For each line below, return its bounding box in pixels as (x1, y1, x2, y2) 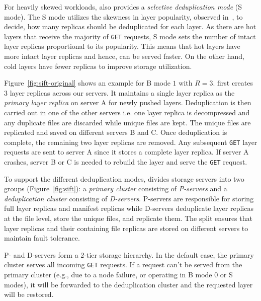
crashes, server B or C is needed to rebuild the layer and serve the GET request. (4, 157, 247, 167)
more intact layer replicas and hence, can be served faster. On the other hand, (4, 51, 245, 61)
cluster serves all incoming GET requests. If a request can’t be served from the (4, 259, 242, 270)
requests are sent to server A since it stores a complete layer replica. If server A (4, 146, 249, 157)
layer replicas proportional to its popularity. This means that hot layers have (4, 41, 240, 51)
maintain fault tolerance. (4, 233, 80, 243)
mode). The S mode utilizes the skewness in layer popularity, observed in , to (4, 11, 243, 22)
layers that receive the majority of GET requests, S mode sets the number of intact (4, 31, 256, 41)
